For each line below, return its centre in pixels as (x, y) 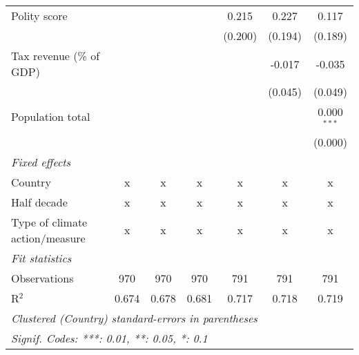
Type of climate (49, 222)
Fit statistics (41, 258)
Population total (51, 117)
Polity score (39, 16)
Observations (42, 278)
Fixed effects (41, 162)
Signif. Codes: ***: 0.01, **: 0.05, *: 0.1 (109, 338)
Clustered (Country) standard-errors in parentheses (134, 318)
